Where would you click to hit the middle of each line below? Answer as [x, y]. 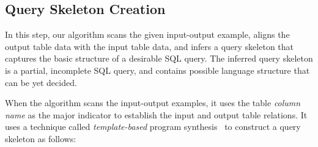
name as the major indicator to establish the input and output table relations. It [156, 114]
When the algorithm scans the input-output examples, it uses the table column [153, 103]
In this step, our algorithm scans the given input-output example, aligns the [147, 34]
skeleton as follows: [41, 138]
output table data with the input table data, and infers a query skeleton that [150, 46]
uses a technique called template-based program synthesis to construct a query [153, 127]
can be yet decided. [41, 82]
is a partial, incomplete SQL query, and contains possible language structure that [157, 70]
